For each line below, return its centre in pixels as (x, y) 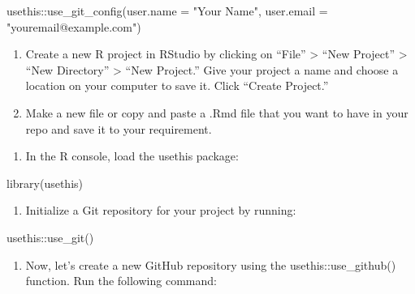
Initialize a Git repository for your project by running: (161, 210)
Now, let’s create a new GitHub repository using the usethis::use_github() (211, 264)
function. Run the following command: (121, 281)
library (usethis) (45, 183)
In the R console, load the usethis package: (132, 156)
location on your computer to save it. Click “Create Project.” (177, 85)
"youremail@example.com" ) (74, 26)
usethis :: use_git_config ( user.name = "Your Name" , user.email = (167, 11)
